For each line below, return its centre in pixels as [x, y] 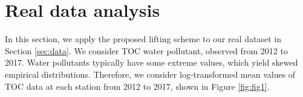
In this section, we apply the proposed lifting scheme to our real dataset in [143, 39]
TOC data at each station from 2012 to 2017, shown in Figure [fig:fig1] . [137, 86]
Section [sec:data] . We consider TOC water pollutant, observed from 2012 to [146, 50]
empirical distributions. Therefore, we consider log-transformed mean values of [150, 74]
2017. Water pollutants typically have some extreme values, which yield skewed [151, 62]
